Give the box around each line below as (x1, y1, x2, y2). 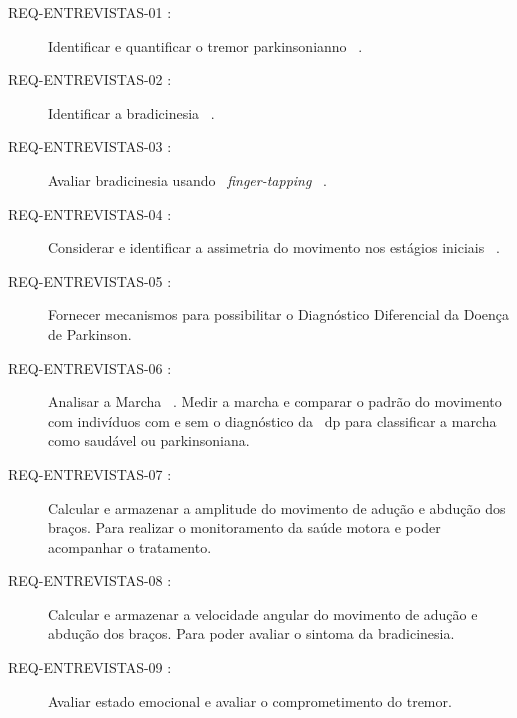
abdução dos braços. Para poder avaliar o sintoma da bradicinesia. (48, 623, 455, 644)
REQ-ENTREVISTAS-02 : (8, 69, 172, 90)
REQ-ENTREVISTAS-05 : (8, 270, 172, 291)
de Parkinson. (48, 323, 132, 344)
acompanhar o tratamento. (48, 536, 212, 557)
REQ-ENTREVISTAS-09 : (8, 657, 172, 678)
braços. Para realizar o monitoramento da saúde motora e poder (48, 517, 441, 538)
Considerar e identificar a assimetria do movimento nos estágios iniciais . (48, 237, 500, 258)
